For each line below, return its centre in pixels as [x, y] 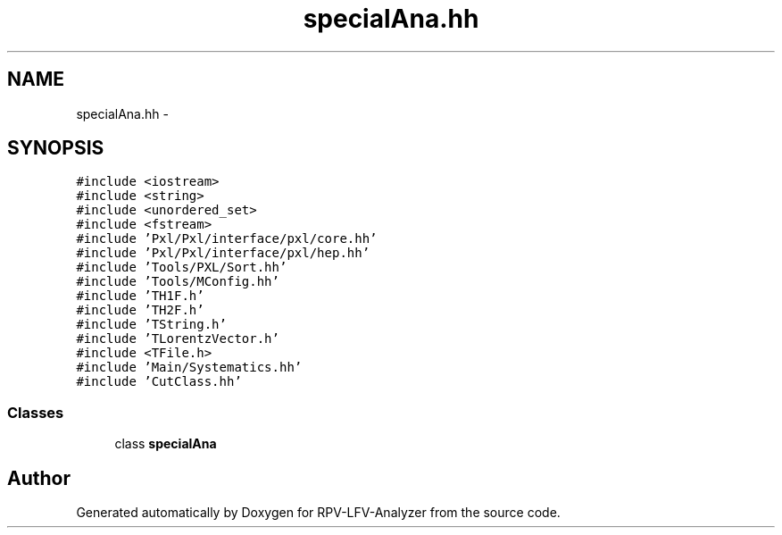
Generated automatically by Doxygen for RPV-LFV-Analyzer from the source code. [318, 513]
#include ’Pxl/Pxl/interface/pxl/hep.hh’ [223, 253]
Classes [36, 412]
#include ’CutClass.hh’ [159, 382]
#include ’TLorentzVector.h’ [178, 339]
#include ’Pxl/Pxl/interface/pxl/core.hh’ [227, 239]
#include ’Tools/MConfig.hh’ [178, 282]
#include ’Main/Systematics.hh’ [189, 368]
